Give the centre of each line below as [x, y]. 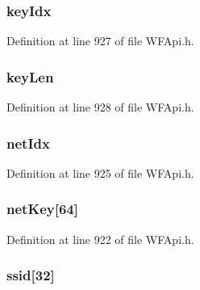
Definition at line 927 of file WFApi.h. [100, 41]
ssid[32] [31, 275]
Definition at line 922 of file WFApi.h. [100, 239]
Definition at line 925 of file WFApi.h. [100, 172]
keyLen [30, 76]
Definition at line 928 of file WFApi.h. [100, 107]
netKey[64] [42, 209]
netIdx [28, 143]
